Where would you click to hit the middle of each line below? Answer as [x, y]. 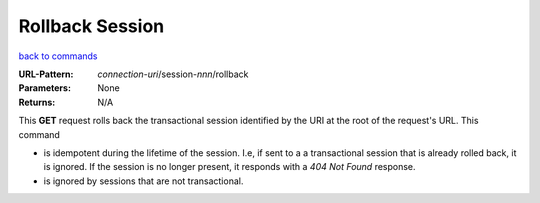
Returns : [37, 102]
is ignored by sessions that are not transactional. [143, 181]
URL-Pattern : [46, 74]
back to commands [58, 56]
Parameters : [45, 88]
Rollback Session [91, 26]
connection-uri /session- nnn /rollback [173, 74]
